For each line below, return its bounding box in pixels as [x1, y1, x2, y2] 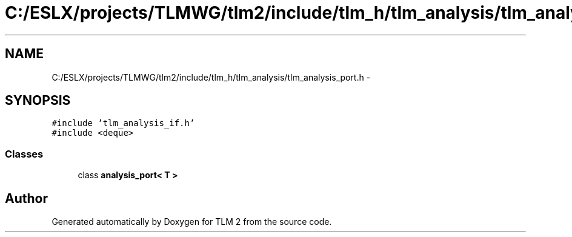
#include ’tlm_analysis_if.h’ [52, 118, 195, 129]
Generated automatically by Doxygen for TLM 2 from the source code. [52, 216, 332, 227]
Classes [5, 147, 44, 160]
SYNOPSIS [5, 93, 71, 108]
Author [5, 190, 48, 206]
